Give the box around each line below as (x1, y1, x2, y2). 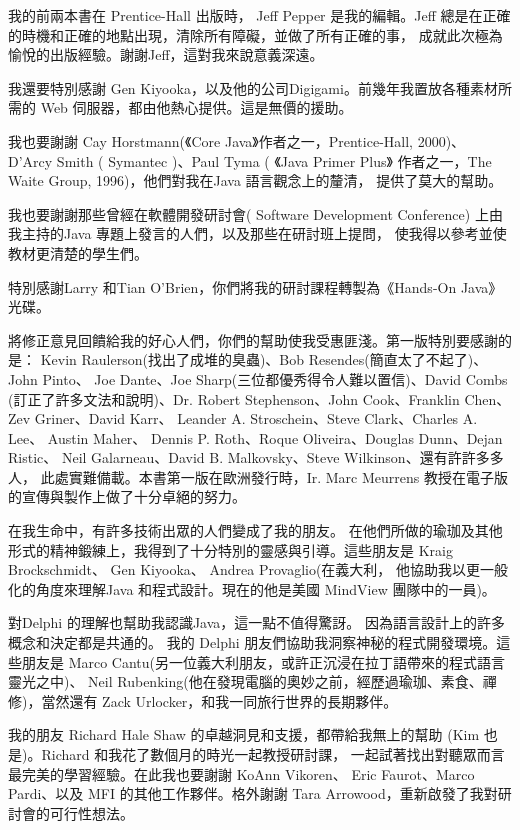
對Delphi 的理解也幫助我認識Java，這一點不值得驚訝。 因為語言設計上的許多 (8, 612, 505, 633)
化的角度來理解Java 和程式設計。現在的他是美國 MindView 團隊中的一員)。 (8, 578, 496, 599)
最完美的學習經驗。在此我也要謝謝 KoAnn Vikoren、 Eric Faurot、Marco (8, 763, 475, 784)
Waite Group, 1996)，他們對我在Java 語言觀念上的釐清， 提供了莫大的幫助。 (8, 170, 503, 191)
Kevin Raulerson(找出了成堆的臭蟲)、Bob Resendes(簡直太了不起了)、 (40, 349, 488, 370)
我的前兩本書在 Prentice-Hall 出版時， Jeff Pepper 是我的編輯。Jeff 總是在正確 (8, 5, 511, 25)
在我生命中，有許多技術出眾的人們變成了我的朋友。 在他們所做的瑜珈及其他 (8, 520, 503, 541)
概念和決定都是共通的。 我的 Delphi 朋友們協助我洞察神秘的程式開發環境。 (8, 632, 497, 653)
